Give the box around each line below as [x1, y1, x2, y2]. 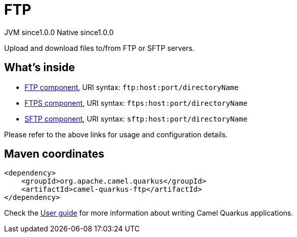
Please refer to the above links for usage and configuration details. [4, 130, 228, 139]
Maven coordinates [4, 147, 105, 161]
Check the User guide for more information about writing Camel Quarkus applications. [4, 209, 293, 218]
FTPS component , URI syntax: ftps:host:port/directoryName [24, 98, 247, 107]
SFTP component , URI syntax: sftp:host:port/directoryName [24, 114, 247, 123]
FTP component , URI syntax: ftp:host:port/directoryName [24, 82, 239, 92]
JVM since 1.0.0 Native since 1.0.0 [4, 27, 114, 37]
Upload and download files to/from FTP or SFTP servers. [4, 43, 195, 52]
